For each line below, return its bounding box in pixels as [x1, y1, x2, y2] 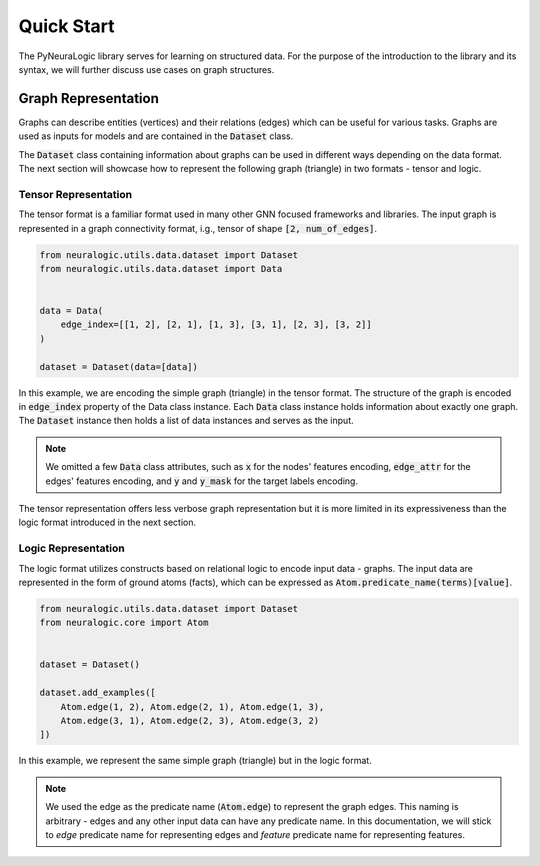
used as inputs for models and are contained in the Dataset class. [18, 130, 294, 142]
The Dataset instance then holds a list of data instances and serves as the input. [18, 415, 354, 427]
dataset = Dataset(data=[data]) [39, 361, 199, 372]
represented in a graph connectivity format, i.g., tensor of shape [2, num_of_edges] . [18, 222, 378, 234]
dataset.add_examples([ [39, 687, 157, 699]
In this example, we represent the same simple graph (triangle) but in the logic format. [18, 755, 372, 767]
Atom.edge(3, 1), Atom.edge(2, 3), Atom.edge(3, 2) [60, 715, 320, 727]
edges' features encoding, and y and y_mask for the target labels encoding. [45, 475, 359, 487]
